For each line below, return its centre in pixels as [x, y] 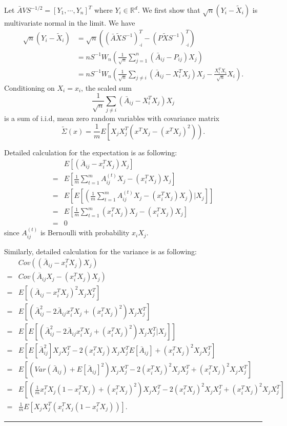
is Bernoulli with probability [85, 232]
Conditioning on [29, 87]
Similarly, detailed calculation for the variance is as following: [100, 251]
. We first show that [169, 10]
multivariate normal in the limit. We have [70, 23]
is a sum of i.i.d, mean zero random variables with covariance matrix [112, 118]
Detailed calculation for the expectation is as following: [91, 152]
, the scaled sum [107, 87]
